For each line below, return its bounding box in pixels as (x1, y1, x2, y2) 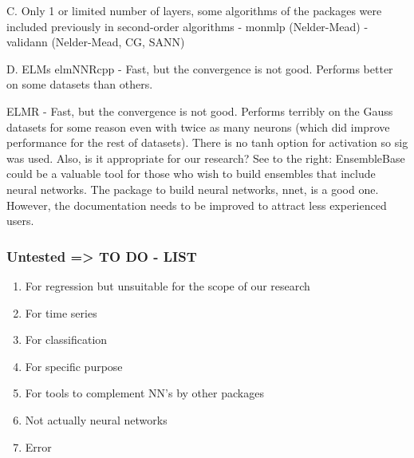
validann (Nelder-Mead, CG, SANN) (6, 34, 185, 50)
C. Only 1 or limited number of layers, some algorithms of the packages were (6, 2, 382, 18)
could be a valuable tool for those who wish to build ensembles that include (6, 165, 376, 182)
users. (6, 212, 34, 229)
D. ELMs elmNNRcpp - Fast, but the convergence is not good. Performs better (6, 60, 393, 77)
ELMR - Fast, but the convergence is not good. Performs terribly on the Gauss (6, 102, 393, 119)
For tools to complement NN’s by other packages (25, 385, 264, 401)
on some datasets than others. (6, 76, 153, 93)
